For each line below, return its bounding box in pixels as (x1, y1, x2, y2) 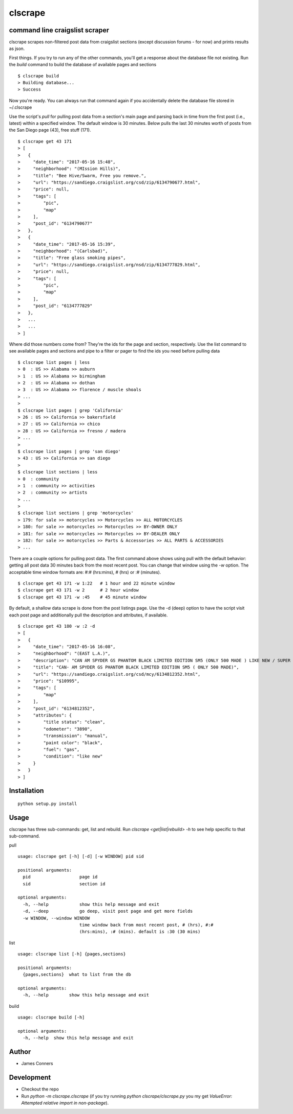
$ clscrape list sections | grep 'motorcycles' (18, 510, 134, 516)
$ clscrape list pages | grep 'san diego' (18, 449, 121, 454)
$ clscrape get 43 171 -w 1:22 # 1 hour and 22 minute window (18, 580, 175, 586)
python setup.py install (18, 801, 77, 806)
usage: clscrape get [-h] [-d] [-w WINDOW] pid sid (18, 853, 144, 859)
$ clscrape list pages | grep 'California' (18, 407, 124, 413)
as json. (9, 46, 25, 51)
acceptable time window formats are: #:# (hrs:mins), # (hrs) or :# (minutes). (9, 569, 161, 575)
